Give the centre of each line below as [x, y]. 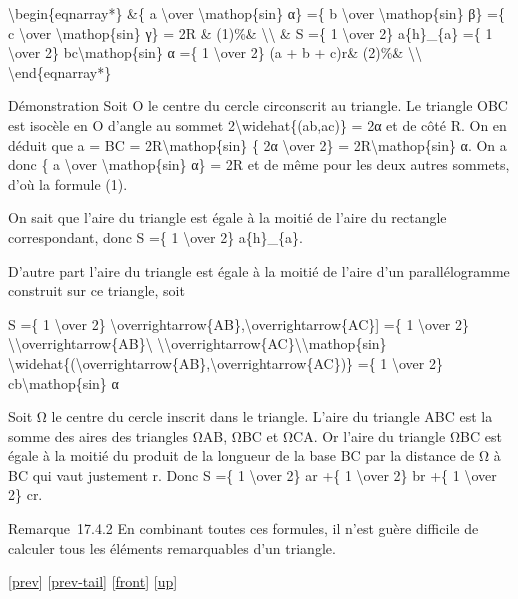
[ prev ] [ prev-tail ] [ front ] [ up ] [93, 581]
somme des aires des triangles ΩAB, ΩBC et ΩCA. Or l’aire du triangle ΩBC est [255, 435]
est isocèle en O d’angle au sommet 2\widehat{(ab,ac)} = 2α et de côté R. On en [257, 124]
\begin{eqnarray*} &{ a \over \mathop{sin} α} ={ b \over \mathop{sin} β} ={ [256, 13]
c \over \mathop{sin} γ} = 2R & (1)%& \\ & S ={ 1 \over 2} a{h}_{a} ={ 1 [250, 32]
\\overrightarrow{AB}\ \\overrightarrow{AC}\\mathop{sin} [197, 343]
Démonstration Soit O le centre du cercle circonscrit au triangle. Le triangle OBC [258, 105]
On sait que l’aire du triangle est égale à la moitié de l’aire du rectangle [227, 217]
